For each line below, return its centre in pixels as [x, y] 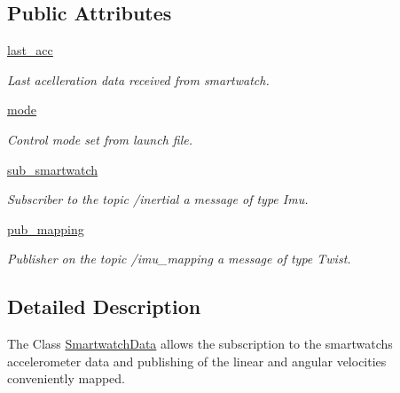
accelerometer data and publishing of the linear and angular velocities [197, 361]
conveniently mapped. [67, 378]
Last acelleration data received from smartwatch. [138, 79]
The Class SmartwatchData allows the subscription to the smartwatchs [200, 344]
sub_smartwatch [53, 169]
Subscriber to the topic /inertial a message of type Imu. [158, 199]
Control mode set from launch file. [100, 139]
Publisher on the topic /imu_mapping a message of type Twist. [179, 259]
